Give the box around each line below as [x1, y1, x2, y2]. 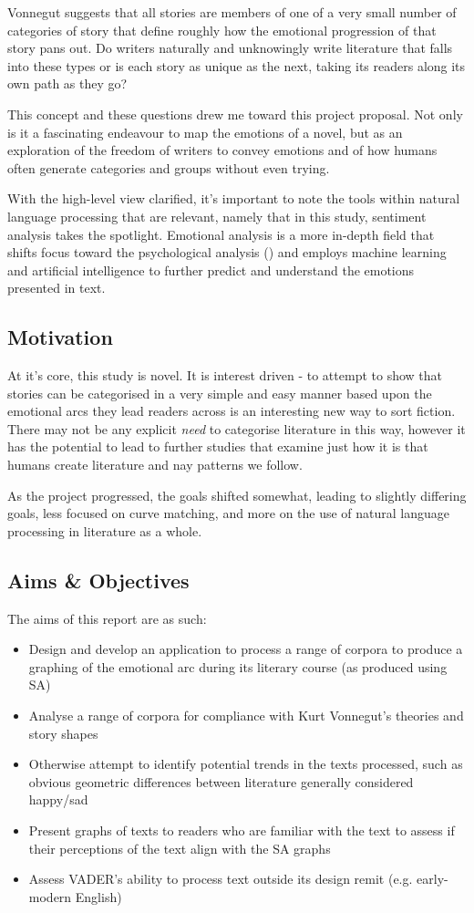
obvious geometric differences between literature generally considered [28, 772, 414, 791]
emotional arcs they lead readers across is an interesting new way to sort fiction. [7, 401, 456, 420]
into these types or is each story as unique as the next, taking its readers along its [7, 56, 466, 75]
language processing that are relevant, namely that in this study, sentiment [7, 206, 427, 225]
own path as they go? [7, 74, 128, 93]
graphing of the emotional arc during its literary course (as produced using [28, 657, 448, 676]
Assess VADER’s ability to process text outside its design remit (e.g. [28, 869, 413, 888]
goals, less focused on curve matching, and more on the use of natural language [7, 503, 450, 523]
